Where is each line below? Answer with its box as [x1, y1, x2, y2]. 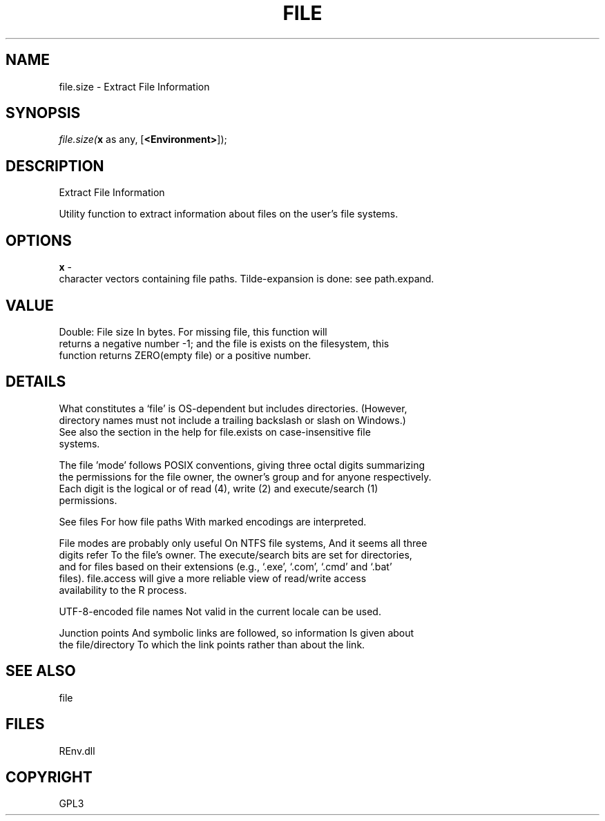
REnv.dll [59, 744, 95, 757]
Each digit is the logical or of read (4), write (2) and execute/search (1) [59, 482, 378, 494]
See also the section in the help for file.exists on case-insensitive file [59, 425, 371, 438]
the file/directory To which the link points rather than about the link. [59, 638, 365, 650]
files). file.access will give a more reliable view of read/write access [59, 572, 367, 584]
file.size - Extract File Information [59, 80, 210, 93]
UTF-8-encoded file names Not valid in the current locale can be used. [59, 605, 381, 617]
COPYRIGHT [6, 768, 93, 786]
